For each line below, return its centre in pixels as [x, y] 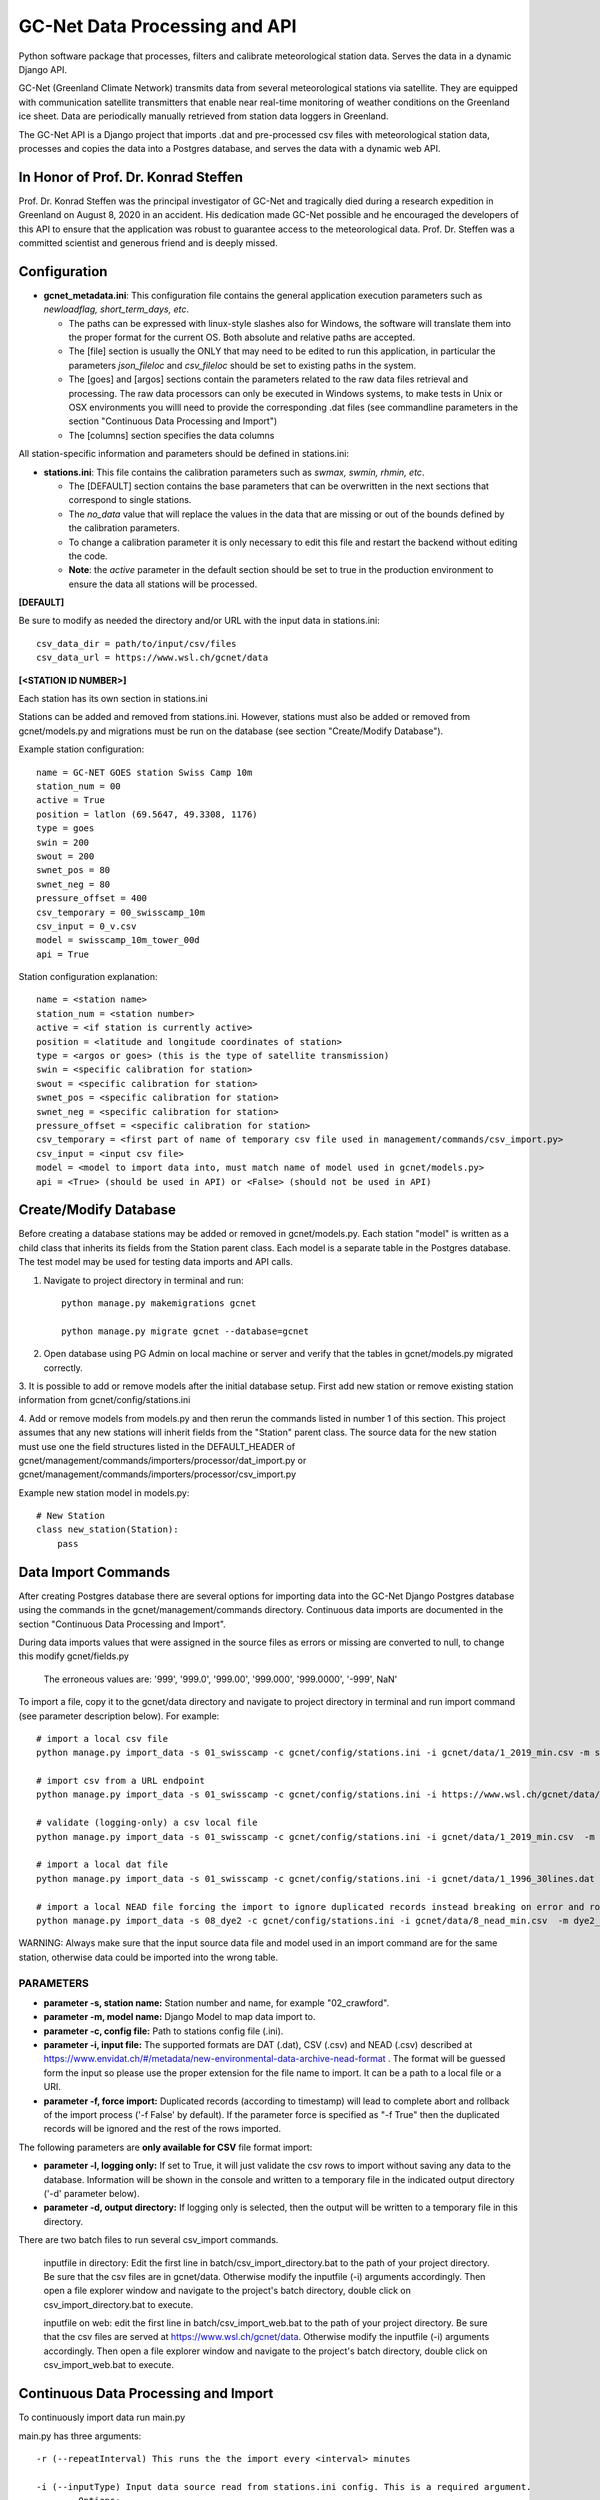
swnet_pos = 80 [73, 870]
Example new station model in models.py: [104, 1492]
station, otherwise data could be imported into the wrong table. [148, 1957]
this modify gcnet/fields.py [74, 1656]
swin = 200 [63, 842]
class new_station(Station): [107, 1529]
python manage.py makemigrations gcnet [159, 1303]
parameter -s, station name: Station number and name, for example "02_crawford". [216, 2002]
